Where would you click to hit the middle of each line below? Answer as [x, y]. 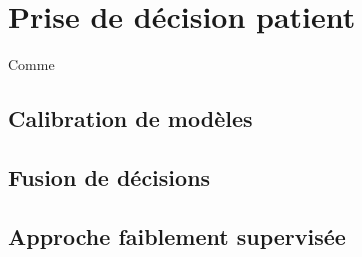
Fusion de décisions [109, 176]
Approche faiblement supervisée [177, 235]
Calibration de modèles [130, 118]
